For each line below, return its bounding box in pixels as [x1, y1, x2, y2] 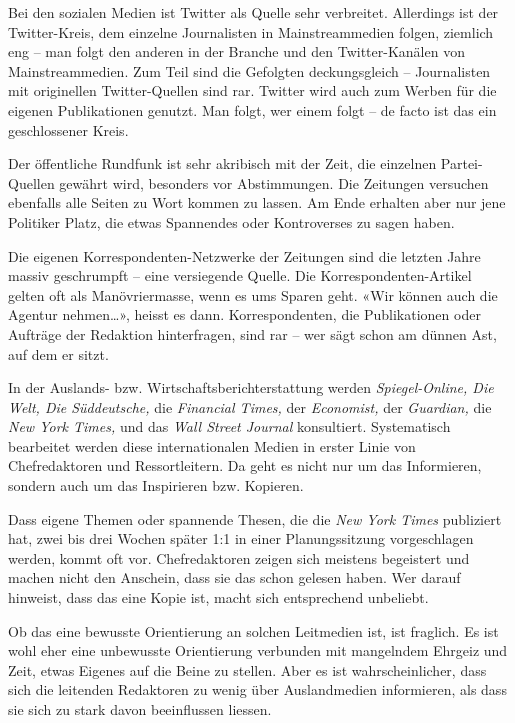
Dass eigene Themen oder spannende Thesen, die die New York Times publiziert [8, 508, 502, 529]
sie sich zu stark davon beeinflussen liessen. [8, 699, 272, 719]
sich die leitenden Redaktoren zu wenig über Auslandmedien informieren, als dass [8, 679, 507, 700]
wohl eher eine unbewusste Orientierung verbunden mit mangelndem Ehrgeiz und [8, 640, 508, 661]
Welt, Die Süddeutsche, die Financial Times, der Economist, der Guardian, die [8, 396, 492, 417]
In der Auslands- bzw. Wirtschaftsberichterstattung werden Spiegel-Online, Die [8, 377, 494, 398]
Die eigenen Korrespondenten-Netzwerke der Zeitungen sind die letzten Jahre [8, 245, 481, 266]
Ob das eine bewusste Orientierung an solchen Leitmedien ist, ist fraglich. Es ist [8, 620, 499, 641]
